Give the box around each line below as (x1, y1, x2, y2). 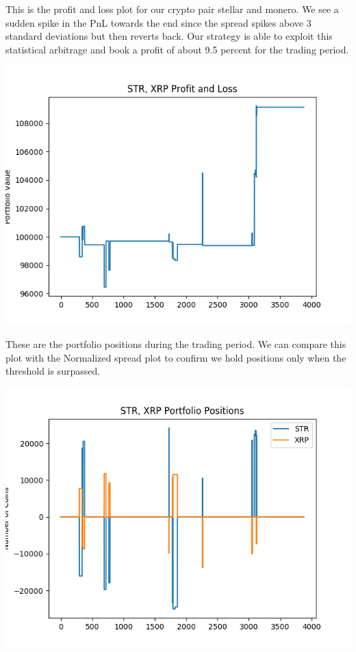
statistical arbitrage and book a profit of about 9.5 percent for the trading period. (5, 42, 349, 56)
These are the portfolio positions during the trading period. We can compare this (5, 336, 346, 351)
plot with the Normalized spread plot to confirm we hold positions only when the (5, 350, 346, 364)
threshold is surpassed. (5, 364, 101, 378)
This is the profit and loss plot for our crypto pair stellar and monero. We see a (5, 2, 339, 16)
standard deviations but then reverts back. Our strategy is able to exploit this (5, 29, 333, 43)
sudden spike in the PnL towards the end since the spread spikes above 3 (5, 15, 311, 29)
